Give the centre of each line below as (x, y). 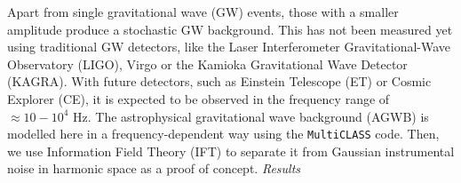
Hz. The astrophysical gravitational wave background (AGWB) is (251, 116)
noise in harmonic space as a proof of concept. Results (154, 168)
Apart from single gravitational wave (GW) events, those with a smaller (203, 12)
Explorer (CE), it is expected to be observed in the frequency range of (199, 98)
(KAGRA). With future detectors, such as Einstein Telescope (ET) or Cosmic (219, 81)
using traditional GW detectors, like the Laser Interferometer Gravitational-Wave (229, 47)
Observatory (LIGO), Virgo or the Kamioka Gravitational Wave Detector (207, 64)
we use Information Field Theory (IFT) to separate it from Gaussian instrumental (231, 151)
